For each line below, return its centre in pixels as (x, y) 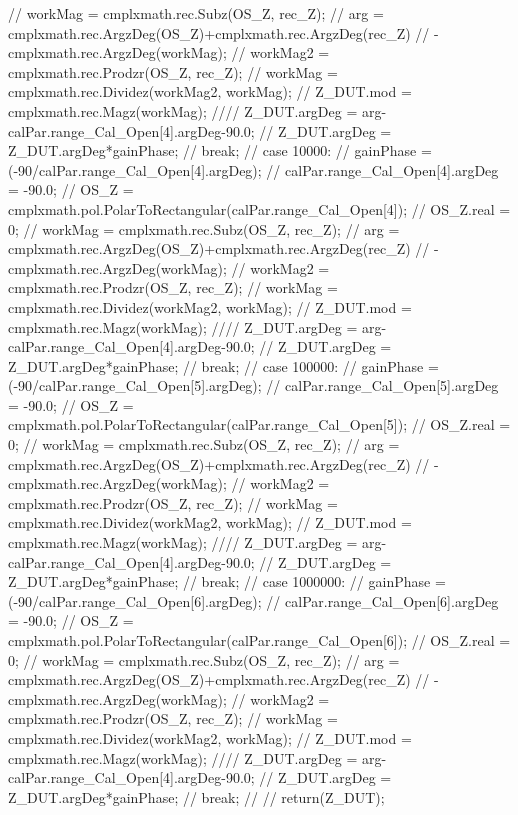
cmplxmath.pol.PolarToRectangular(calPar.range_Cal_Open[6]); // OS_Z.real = (259, 640)
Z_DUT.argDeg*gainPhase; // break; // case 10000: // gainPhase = (220, 150)
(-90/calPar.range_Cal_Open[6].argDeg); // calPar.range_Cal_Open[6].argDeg (253, 600)
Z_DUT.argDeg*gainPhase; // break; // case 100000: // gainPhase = (223, 365)
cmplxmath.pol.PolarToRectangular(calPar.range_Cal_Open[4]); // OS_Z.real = (259, 208)
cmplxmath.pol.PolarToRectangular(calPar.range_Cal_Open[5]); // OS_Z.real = (259, 424)
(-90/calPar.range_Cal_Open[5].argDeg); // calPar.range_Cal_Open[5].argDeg (253, 385)
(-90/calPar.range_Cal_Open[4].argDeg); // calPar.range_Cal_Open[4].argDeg (253, 169)
